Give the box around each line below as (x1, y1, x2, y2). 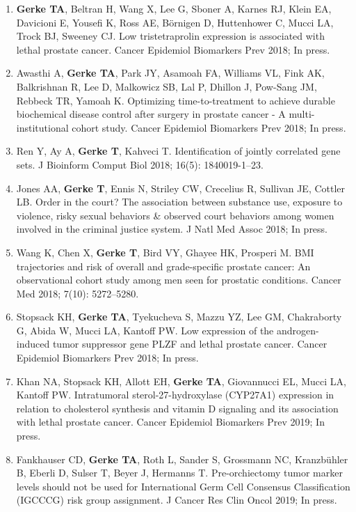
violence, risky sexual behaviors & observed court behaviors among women (16, 208, 334, 222)
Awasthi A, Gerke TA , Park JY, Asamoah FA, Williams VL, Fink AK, (16, 65, 325, 80)
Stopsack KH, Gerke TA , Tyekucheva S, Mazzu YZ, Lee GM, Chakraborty (16, 309, 342, 324)
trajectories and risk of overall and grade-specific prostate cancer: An (16, 258, 311, 273)
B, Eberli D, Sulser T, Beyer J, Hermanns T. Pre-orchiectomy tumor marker (16, 465, 343, 480)
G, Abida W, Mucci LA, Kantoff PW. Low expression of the (16, 323, 274, 337)
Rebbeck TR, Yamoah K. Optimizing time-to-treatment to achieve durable (16, 93, 335, 107)
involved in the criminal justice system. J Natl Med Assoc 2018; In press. (16, 222, 328, 236)
